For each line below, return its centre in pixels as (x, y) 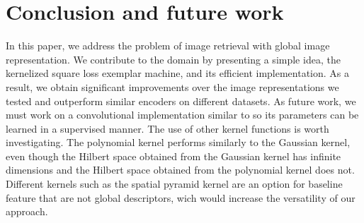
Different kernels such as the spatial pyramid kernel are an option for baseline (174, 184)
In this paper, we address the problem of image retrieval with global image (168, 46)
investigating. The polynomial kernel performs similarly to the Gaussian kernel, (178, 142)
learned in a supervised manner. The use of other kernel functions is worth (167, 128)
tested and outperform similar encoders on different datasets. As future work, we (181, 101)
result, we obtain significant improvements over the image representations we (172, 86)
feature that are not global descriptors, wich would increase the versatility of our (181, 197)
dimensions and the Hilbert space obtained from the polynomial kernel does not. (180, 170)
